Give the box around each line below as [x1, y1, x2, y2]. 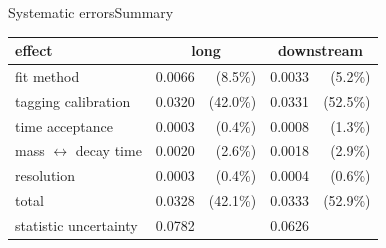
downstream [277, 40, 363, 61]
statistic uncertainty [15, 215, 138, 235]
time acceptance [15, 115, 113, 136]
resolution [15, 165, 76, 186]
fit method [15, 65, 80, 86]
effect [15, 40, 53, 61]
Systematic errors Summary [8, 2, 174, 22]
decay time [75, 140, 142, 161]
